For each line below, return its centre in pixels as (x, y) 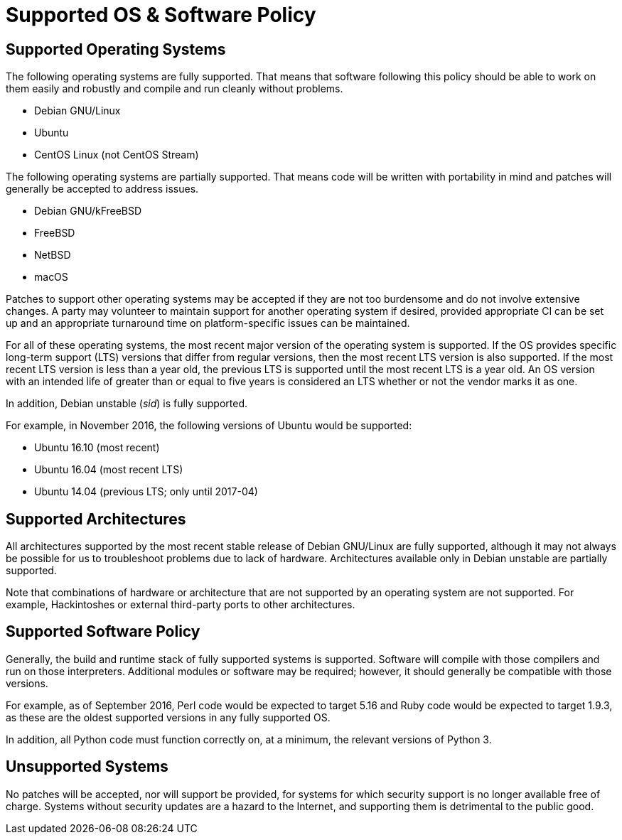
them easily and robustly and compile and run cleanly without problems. (175, 89)
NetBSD (53, 255)
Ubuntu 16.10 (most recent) (97, 448)
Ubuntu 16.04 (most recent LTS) (109, 470)
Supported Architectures (96, 519)
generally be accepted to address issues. (102, 189)
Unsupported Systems (87, 767)
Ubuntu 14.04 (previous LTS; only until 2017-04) (146, 492)
